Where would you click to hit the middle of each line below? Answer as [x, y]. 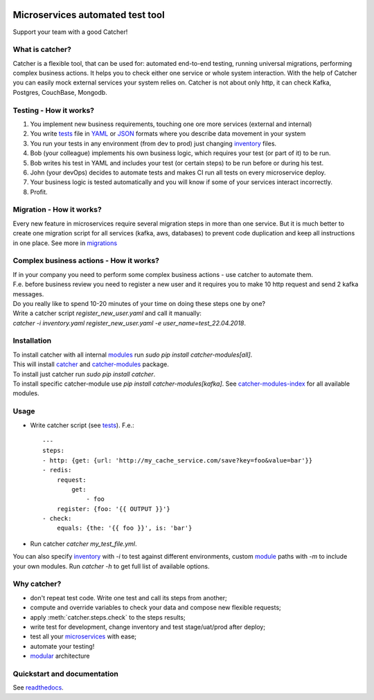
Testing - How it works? [54, 110]
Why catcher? [37, 584]
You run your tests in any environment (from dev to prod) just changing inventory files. [153, 143]
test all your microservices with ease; [83, 636]
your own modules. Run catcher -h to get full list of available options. [111, 566]
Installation [32, 341]
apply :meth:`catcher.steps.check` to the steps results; [108, 617]
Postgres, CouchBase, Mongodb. [60, 92]
